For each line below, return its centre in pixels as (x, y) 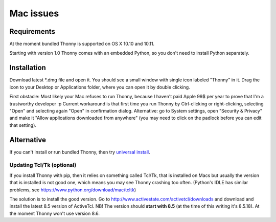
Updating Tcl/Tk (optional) (43, 165)
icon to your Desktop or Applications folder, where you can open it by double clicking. (100, 87)
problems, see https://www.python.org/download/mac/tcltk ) (73, 190)
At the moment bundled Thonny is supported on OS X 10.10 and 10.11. (82, 44)
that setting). (23, 125)
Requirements (32, 31)
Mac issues (34, 13)
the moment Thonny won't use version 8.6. (54, 213)
